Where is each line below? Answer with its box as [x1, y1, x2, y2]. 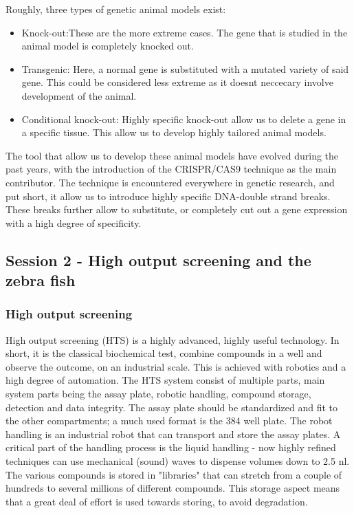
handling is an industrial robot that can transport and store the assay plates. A [5, 426, 341, 441]
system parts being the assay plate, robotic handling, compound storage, [5, 386, 311, 401]
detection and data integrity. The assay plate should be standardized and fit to [5, 400, 338, 414]
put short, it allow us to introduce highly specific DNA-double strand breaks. [5, 188, 331, 203]
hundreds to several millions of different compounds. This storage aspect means [5, 481, 340, 495]
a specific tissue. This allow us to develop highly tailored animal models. [21, 125, 327, 140]
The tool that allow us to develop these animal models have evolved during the [5, 148, 339, 162]
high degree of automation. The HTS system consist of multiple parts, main [5, 373, 325, 387]
